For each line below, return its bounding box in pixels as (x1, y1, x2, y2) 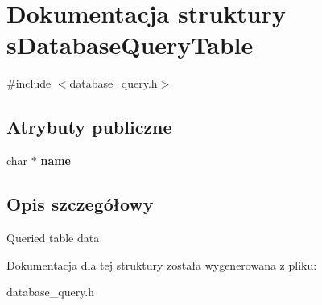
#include (6, 75, 52, 92)
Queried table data (6, 229, 100, 245)
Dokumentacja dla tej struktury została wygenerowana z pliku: (6, 256, 317, 273)
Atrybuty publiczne (6, 114, 172, 139)
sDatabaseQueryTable (6, 28, 254, 61)
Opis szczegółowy (6, 192, 154, 216)
